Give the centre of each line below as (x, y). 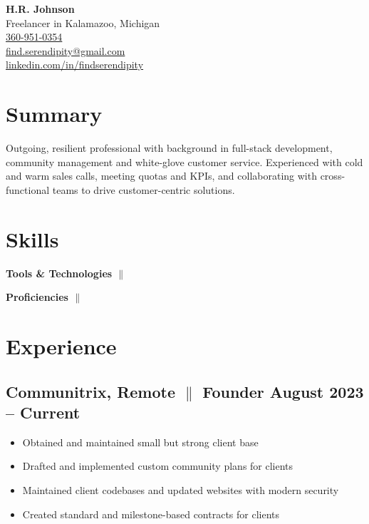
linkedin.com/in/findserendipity (75, 65)
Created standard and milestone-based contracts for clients (151, 514)
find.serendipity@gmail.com (66, 50)
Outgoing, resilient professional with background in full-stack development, (169, 148)
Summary (54, 114)
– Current (43, 412)
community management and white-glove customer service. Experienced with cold (184, 161)
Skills (32, 238)
